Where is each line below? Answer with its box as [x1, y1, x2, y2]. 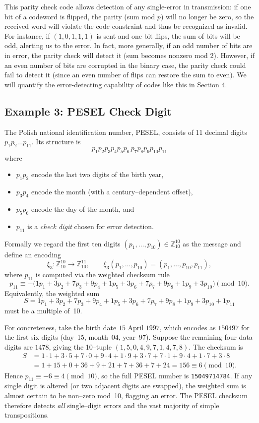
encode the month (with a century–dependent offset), [31, 186, 193, 197]
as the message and [183, 238, 241, 248]
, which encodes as [159, 322, 216, 332]
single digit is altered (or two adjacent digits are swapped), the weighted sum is [4, 380, 246, 391]
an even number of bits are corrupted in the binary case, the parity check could [4, 60, 246, 70]
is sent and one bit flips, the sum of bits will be [96, 30, 240, 41]
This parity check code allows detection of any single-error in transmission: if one [4, 1, 251, 11]
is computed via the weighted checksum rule [35, 269, 170, 280]
